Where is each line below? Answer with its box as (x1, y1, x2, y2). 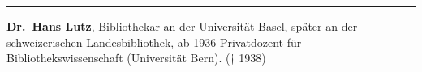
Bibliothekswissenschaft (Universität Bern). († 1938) (6, 49, 266, 66)
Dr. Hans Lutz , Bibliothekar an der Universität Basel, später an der (6, 18, 358, 34)
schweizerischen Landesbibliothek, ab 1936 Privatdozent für (6, 33, 302, 50)
